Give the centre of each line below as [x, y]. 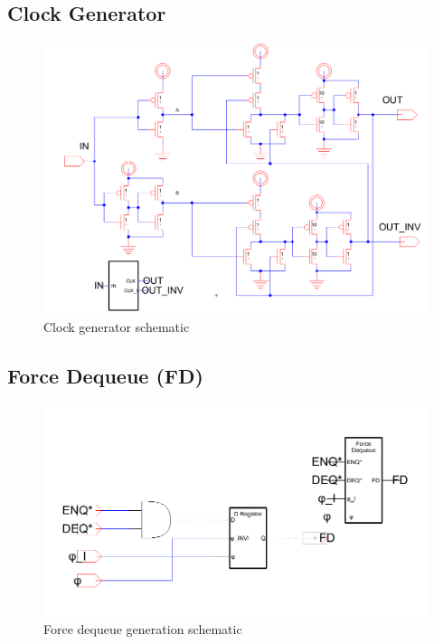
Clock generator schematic [117, 326]
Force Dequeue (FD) [105, 375]
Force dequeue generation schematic [143, 628]
